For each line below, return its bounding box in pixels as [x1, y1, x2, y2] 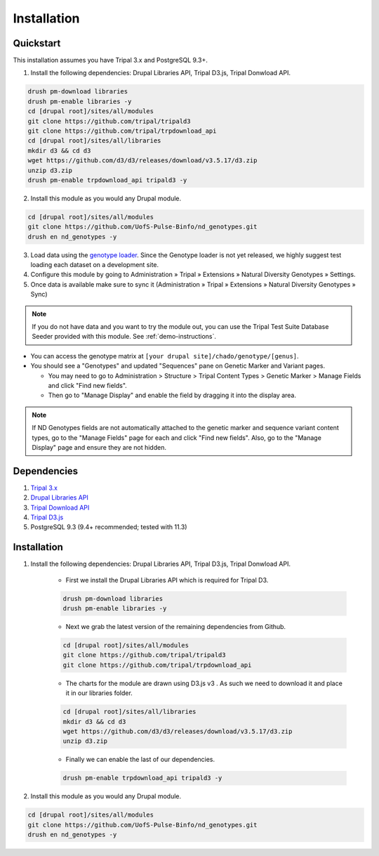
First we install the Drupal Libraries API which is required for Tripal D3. [65, 576, 269, 584]
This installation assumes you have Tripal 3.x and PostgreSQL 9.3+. [13, 56, 208, 65]
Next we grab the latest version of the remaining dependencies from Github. [65, 623, 286, 631]
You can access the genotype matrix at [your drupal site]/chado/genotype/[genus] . [30, 351, 299, 360]
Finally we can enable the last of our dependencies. [65, 756, 215, 764]
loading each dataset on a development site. [30, 261, 159, 269]
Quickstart [13, 37, 61, 49]
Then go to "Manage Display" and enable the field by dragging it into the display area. [48, 391, 296, 400]
